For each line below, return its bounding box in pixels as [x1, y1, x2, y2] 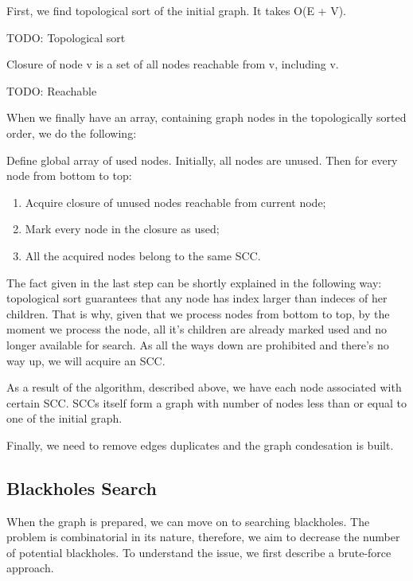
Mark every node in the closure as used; [25, 220, 220, 237]
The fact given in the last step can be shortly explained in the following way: [6, 274, 382, 290]
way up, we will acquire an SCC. [6, 352, 166, 368]
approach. [6, 560, 54, 576]
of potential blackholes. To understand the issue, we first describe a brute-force [6, 544, 392, 560]
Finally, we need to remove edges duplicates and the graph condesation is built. [6, 436, 394, 453]
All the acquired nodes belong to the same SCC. [25, 247, 261, 263]
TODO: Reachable [6, 82, 97, 99]
